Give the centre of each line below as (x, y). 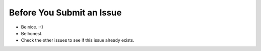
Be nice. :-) (32, 27)
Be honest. (32, 33)
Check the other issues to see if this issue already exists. (78, 40)
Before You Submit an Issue (65, 13)
